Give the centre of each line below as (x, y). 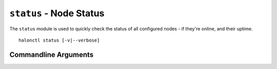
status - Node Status (57, 13)
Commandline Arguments (52, 55)
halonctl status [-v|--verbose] (59, 40)
